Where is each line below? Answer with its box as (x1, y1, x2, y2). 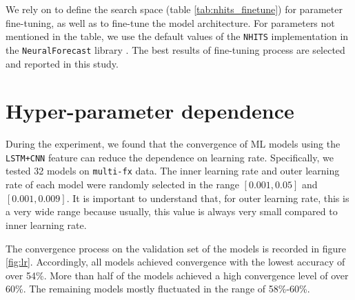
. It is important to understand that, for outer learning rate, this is (66, 190, 349, 205)
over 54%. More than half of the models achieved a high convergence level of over (6, 268, 349, 282)
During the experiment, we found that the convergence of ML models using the (6, 137, 341, 151)
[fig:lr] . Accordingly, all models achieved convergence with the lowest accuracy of (6, 254, 345, 269)
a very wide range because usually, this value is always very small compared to (6, 204, 338, 219)
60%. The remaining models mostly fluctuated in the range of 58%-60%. (6, 281, 310, 296)
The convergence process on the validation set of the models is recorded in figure (6, 241, 347, 255)
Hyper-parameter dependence (6, 97, 294, 125)
